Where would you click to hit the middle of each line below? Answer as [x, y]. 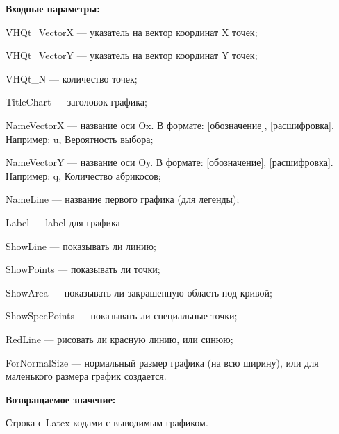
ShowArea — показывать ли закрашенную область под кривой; [139, 292]
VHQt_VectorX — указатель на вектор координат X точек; [132, 32]
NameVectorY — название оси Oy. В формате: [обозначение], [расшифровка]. [169, 162]
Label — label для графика [63, 222]
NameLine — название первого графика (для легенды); [123, 199]
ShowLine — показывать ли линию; [81, 245]
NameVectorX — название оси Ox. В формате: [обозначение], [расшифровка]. [170, 125]
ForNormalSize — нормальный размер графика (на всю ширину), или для [162, 362]
